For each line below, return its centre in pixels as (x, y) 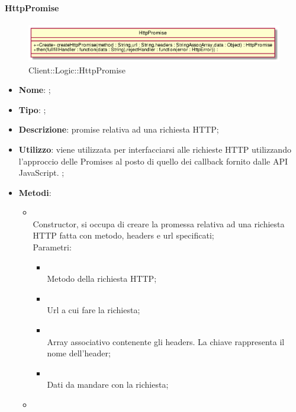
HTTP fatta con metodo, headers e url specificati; (123, 235)
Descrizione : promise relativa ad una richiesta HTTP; (119, 129)
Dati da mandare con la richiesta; (108, 384)
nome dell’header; (79, 353)
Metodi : (35, 192)
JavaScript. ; (41, 173)
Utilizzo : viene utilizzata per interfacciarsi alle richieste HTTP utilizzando (155, 149)
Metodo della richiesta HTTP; (102, 279)
